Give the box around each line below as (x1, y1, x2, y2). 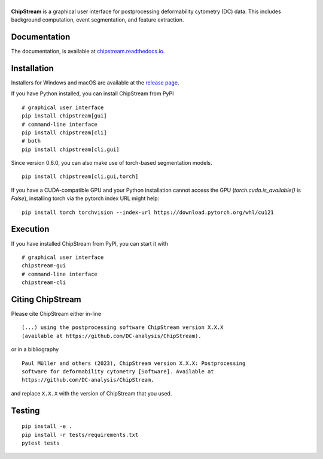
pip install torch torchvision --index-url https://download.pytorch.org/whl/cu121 (22, 209, 275, 216)
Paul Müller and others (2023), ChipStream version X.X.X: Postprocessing (22, 360, 246, 367)
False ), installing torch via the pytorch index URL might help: (11, 195, 160, 202)
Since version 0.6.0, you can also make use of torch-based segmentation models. (11, 159, 212, 167)
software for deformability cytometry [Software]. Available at (22, 368, 215, 375)
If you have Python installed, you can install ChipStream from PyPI (11, 90, 174, 97)
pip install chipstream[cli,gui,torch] (22, 173, 139, 180)
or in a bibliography (11, 346, 59, 353)
